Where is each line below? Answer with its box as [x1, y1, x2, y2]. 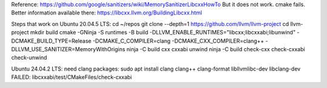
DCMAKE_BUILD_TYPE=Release [11, 37, 92, 45]
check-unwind [11, 54, 48, 61]
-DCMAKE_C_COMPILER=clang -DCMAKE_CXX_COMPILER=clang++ [93, 37, 265, 45]
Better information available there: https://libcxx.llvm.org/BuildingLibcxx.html [11, 9, 202, 16]
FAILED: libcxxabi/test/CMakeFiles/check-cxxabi [11, 74, 133, 81]
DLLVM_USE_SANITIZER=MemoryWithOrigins [11, 45, 125, 52]
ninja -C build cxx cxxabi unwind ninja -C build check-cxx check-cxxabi [126, 45, 305, 52]
